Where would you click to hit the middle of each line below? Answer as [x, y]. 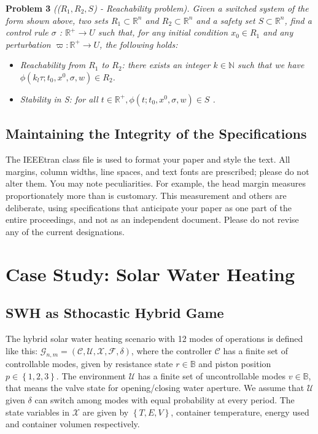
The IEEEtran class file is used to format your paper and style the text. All [148, 159]
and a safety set [226, 20]
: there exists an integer [166, 65]
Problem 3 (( [33, 8]
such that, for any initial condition [163, 32]
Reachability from [53, 65]
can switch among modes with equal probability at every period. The [165, 400]
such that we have [271, 65]
